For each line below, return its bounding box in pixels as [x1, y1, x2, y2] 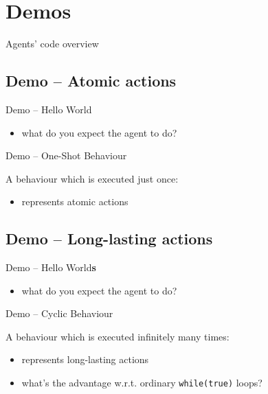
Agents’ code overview [5, 36, 99, 51]
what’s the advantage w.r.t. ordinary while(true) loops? [21, 375, 263, 390]
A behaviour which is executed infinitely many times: [5, 329, 230, 343]
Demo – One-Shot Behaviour [5, 148, 127, 163]
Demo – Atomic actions [5, 70, 177, 91]
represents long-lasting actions [21, 352, 149, 367]
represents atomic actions [21, 194, 129, 209]
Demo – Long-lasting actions [5, 228, 213, 249]
